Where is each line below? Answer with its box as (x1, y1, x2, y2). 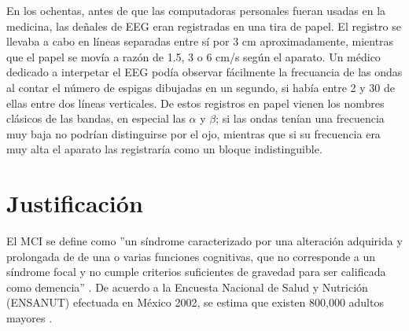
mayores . (6, 310, 53, 326)
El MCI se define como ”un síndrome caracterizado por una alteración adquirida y (6, 233, 403, 249)
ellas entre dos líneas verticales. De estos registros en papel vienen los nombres (6, 94, 385, 111)
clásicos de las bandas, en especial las (6, 110, 186, 127)
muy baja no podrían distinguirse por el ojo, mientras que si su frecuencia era (6, 125, 381, 142)
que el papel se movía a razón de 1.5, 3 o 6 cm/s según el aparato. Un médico (6, 48, 381, 64)
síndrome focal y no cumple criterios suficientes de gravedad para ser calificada (6, 263, 386, 280)
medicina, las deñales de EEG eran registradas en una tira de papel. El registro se (6, 17, 401, 34)
